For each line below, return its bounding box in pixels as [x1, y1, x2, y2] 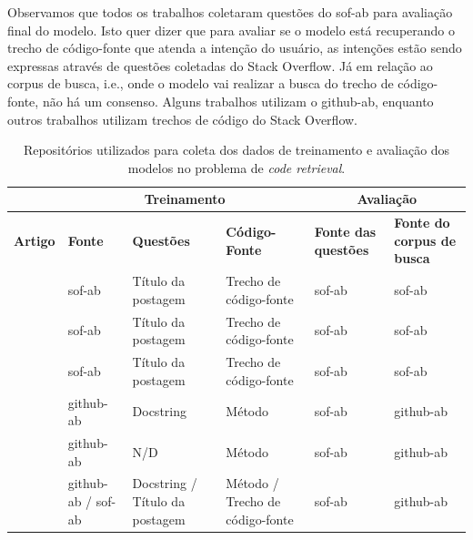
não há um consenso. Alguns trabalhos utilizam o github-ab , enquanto [42, 91, 434, 110]
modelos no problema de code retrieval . [127, 158, 346, 177]
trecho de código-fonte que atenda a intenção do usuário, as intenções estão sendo [7, 38, 462, 57]
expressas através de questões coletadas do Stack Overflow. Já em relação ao [7, 56, 433, 75]
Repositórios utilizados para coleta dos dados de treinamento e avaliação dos [23, 140, 450, 159]
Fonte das [314, 221, 377, 240]
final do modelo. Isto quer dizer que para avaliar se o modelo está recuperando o [7, 20, 455, 39]
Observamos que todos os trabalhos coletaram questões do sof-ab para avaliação [7, 3, 453, 21]
